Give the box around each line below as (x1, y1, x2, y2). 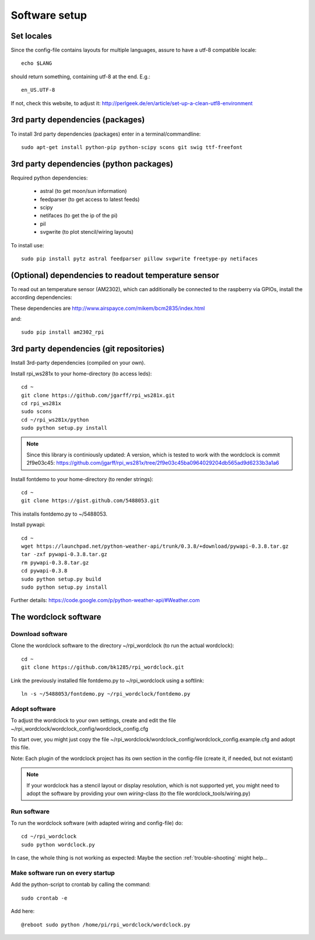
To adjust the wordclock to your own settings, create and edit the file (10, 717, 176, 724)
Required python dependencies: (10, 174, 88, 181)
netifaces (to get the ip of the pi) (40, 212, 118, 219)
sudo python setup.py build (21, 576, 101, 582)
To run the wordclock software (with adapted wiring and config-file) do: (10, 820, 183, 827)
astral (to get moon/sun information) (40, 188, 127, 195)
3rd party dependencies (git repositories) (10, 344, 165, 354)
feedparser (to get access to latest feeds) (40, 196, 140, 203)
